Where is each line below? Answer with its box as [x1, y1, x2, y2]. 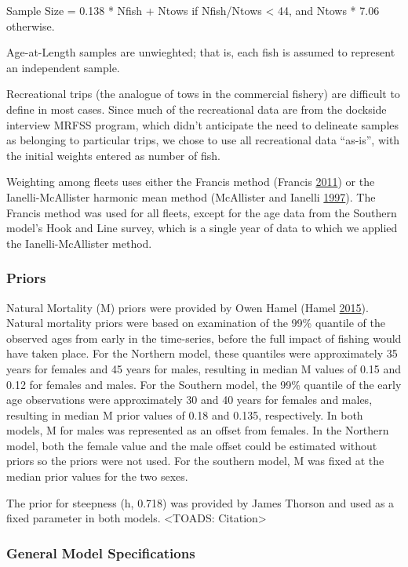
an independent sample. [6, 59, 120, 75]
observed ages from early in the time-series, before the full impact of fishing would [6, 329, 402, 346]
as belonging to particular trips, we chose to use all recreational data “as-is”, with [6, 132, 400, 148]
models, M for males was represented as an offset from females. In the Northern [6, 422, 389, 438]
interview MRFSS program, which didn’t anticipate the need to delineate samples [6, 116, 399, 133]
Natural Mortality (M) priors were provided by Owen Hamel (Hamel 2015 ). [6, 299, 369, 315]
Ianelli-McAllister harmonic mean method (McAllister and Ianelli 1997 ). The [6, 188, 376, 205]
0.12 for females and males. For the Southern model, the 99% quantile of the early [6, 376, 402, 392]
